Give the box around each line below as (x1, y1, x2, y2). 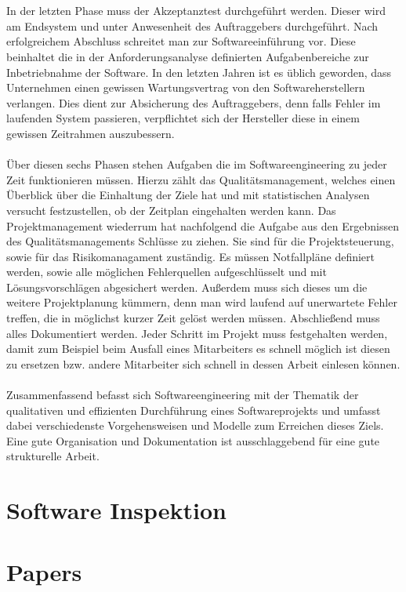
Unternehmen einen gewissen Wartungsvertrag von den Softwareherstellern (6, 79, 365, 96)
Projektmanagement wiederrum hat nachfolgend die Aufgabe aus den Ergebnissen (6, 217, 399, 234)
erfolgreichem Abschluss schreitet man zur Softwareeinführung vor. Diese (6, 33, 356, 49)
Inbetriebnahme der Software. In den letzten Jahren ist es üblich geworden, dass (6, 64, 392, 80)
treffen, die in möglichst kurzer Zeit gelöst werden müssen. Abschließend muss (6, 310, 380, 326)
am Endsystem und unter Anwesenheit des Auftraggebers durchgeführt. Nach (6, 17, 379, 34)
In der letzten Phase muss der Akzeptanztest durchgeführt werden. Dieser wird (6, 2, 386, 19)
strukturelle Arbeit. (6, 448, 100, 464)
